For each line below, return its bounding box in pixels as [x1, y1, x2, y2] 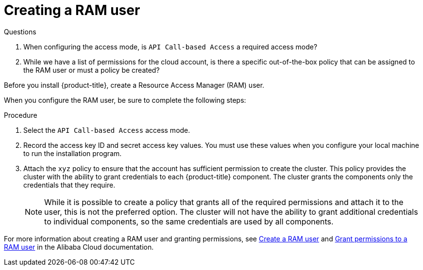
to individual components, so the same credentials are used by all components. [44, 216, 334, 226]
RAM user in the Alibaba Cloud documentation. [4, 242, 154, 251]
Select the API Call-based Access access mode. [23, 126, 190, 134]
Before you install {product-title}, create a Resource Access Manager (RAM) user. [4, 80, 265, 89]
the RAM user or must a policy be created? [23, 65, 160, 74]
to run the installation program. [23, 149, 122, 158]
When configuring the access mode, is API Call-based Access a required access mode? [23, 42, 318, 51]
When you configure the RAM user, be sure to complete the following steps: [4, 95, 246, 104]
